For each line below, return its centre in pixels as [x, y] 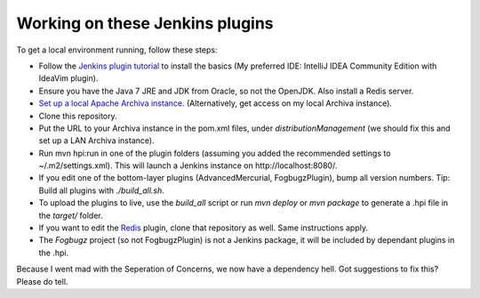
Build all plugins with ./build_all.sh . [101, 190]
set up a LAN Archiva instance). [96, 141]
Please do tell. [42, 281]
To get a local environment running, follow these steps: [117, 50]
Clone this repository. [78, 116]
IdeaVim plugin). [68, 78]
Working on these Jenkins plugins [145, 23]
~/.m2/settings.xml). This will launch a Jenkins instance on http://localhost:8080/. [188, 165]
